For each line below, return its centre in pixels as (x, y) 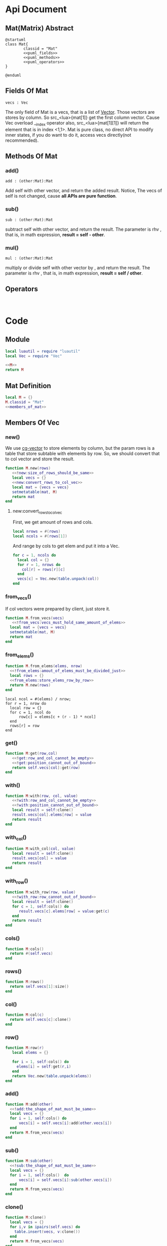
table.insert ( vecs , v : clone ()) (47, 1232)
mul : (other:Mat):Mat (29, 258)
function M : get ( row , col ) (31, 753)
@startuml (16, 40)
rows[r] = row (25, 726)
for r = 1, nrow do (26, 703)
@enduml (13, 75)
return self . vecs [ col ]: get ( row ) (46, 768)
